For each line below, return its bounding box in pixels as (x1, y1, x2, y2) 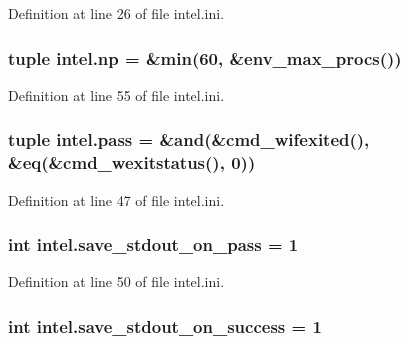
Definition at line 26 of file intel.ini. (8, 3, 225, 23)
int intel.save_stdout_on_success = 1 (8, 313, 322, 338)
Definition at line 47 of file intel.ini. (8, 189, 225, 210)
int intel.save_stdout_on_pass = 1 (8, 232, 299, 257)
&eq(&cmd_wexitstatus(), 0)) (8, 150, 256, 175)
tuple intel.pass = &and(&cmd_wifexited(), (8, 127, 370, 152)
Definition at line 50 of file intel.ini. (8, 271, 225, 292)
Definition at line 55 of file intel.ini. (8, 84, 225, 105)
